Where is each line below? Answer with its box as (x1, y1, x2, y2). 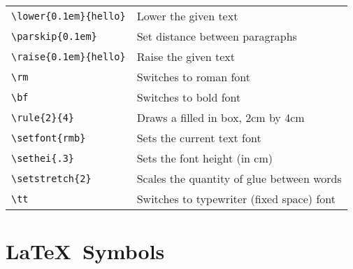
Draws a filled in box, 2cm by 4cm (136, 109, 305, 125)
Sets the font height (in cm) (136, 150, 273, 166)
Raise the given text (136, 48, 235, 64)
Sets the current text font (136, 130, 261, 146)
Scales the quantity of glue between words (136, 170, 342, 186)
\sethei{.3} (11, 152, 75, 164)
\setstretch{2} (11, 172, 92, 184)
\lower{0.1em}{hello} (11, 10, 126, 22)
